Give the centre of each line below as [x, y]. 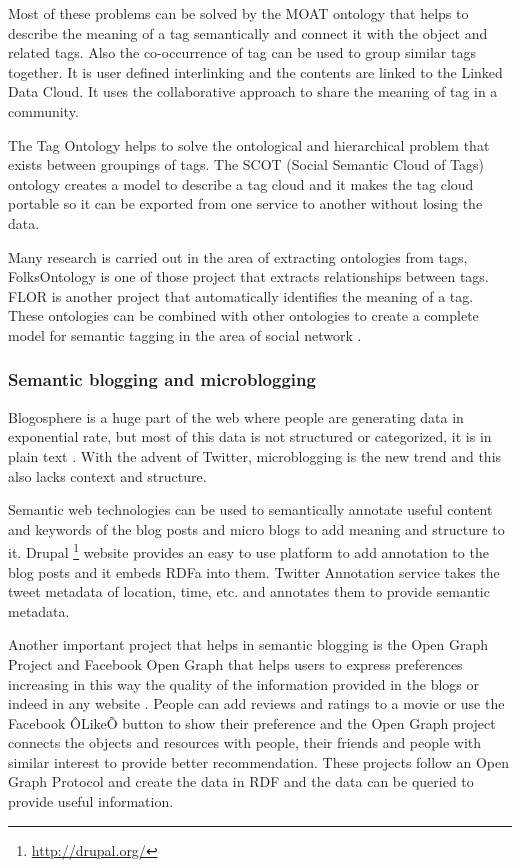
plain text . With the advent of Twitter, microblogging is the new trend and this [255, 455]
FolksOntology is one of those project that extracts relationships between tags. [248, 276]
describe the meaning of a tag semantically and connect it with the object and [248, 32]
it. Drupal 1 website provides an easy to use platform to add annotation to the [248, 550]
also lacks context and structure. [107, 475]
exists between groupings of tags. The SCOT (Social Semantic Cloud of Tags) [246, 164]
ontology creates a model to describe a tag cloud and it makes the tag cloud [241, 183]
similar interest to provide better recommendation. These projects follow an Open [259, 761]
